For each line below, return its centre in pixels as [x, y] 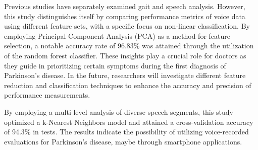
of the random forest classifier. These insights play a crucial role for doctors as [125, 55]
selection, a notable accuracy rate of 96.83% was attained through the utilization [129, 46]
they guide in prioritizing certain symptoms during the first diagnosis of [115, 65]
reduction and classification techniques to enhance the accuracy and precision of [128, 85]
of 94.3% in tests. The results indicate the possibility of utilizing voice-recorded [126, 132]
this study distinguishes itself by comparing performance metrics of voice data [125, 16]
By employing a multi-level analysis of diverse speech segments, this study [119, 111]
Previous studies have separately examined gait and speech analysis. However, [125, 6]
